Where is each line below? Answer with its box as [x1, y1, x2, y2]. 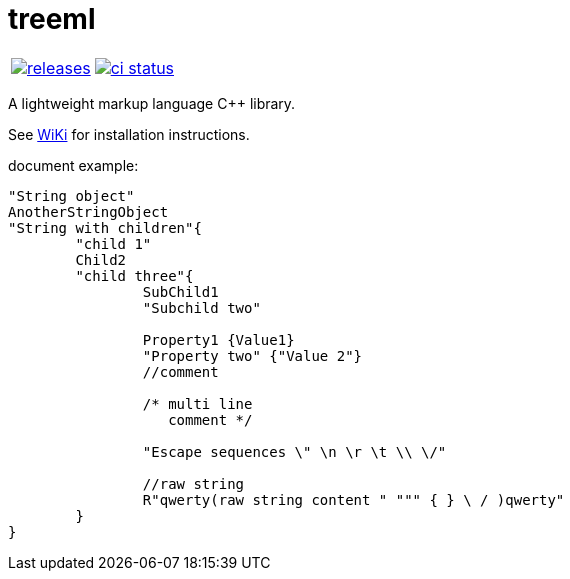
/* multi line [142, 395, 253, 412]
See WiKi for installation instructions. [8, 125, 250, 143]
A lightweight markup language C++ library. [8, 94, 296, 112]
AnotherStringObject [8, 203, 169, 220]
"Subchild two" [142, 299, 261, 316]
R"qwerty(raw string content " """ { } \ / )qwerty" [142, 491, 565, 508]
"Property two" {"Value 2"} [142, 347, 363, 364]
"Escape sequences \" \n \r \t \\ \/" [142, 443, 447, 460]
